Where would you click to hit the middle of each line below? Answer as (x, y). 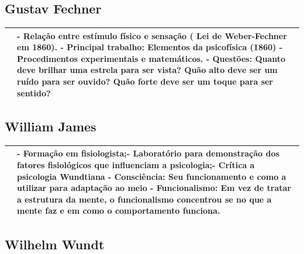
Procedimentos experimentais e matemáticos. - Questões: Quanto (151, 58)
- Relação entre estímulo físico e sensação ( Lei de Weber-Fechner (152, 35)
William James (51, 126)
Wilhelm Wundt (55, 244)
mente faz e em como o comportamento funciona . (119, 210)
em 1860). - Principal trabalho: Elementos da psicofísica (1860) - (150, 47)
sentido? (34, 93)
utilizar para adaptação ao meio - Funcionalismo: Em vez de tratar (154, 188)
